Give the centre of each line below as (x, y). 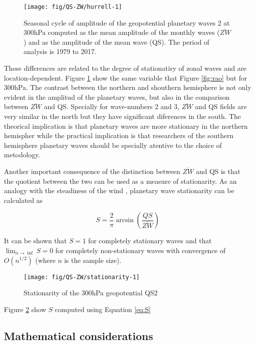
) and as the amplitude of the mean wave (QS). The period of (117, 42)
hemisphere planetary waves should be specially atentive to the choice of (113, 145)
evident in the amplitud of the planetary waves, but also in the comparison (117, 97)
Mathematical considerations (79, 335)
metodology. (22, 155)
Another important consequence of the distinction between (92, 171)
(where (45, 260)
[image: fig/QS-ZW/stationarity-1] (82, 277)
